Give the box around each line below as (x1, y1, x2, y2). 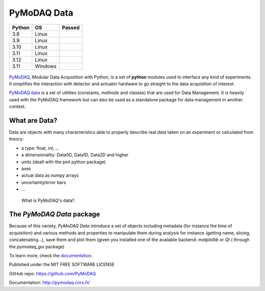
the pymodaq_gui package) (9, 243, 65, 249)
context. (9, 103, 26, 110)
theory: (9, 136, 24, 142)
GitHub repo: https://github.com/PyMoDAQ (9, 270, 96, 276)
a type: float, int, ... (21, 145, 60, 151)
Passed (62, 24, 80, 31)
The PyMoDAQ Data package (9, 210, 100, 218)
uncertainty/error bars (21, 179, 66, 185)
